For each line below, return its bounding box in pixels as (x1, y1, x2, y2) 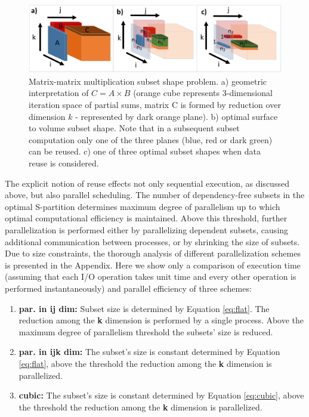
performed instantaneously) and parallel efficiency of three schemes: (5, 282, 252, 294)
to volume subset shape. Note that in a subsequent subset (29, 122, 240, 134)
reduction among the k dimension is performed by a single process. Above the (18, 314, 304, 326)
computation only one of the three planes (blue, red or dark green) (29, 133, 273, 146)
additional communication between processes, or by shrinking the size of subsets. (5, 235, 300, 248)
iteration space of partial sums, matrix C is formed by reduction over (29, 98, 281, 111)
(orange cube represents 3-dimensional (133, 87, 273, 99)
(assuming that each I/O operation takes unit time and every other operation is (5, 270, 296, 283)
